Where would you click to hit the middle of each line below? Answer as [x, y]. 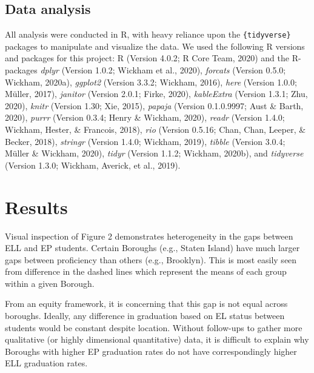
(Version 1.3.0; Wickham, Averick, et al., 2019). [93, 165]
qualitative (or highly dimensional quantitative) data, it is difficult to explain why [157, 339]
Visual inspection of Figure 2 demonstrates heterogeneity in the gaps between [149, 236]
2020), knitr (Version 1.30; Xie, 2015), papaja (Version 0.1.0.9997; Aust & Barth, [154, 105]
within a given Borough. [50, 283]
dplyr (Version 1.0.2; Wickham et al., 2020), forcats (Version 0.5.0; [163, 70]
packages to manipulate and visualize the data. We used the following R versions [155, 46]
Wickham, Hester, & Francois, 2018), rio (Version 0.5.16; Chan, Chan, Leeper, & [155, 129]
